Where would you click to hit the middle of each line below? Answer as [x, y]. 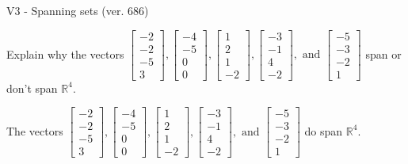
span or [383, 53]
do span [324, 130]
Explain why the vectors [65, 53]
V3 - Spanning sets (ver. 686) [78, 10]
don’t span [32, 88]
